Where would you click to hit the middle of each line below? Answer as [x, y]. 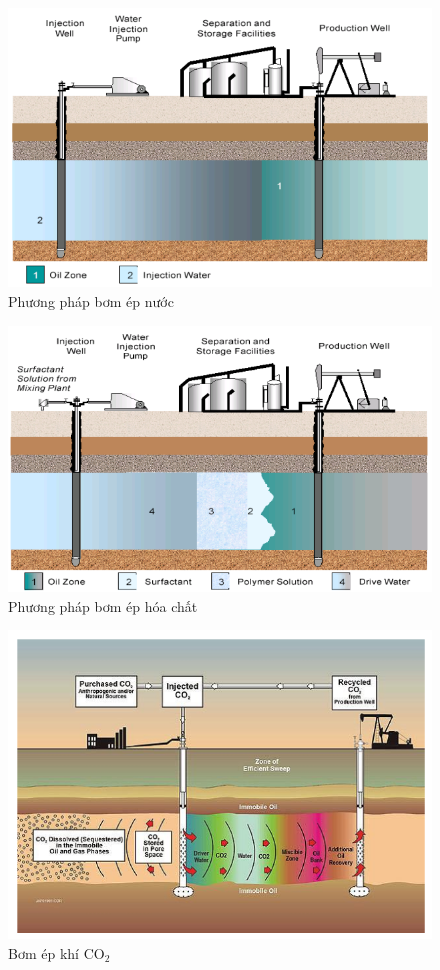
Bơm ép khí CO [56, 952]
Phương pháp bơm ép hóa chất [103, 605]
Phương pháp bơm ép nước [91, 300]
